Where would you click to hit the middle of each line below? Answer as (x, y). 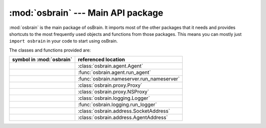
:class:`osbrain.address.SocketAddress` (124, 111)
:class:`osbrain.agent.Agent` (111, 66)
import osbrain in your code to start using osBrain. (64, 41)
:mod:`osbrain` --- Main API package (86, 13)
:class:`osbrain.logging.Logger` (114, 98)
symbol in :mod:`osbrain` (42, 60)
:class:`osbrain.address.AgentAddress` (123, 118)
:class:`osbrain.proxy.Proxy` (110, 85)
